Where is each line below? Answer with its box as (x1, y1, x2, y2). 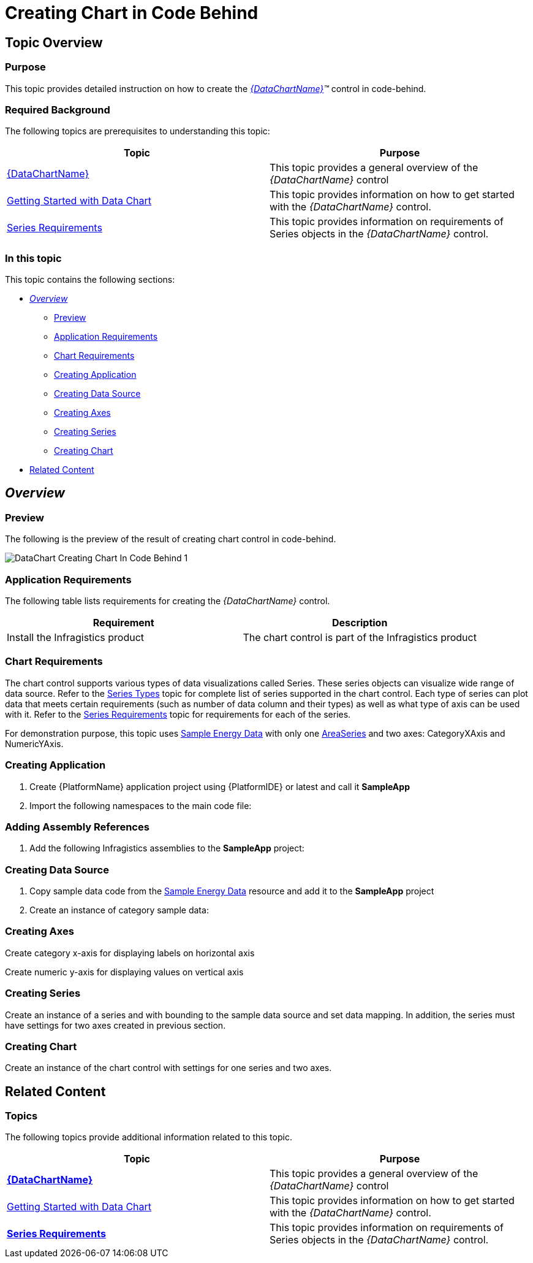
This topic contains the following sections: (5, 274, 175, 285)
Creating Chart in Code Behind (5, 2, 259, 23)
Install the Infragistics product (7, 631, 145, 644)
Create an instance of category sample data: (29, 905, 209, 916)
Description (331, 616, 388, 629)
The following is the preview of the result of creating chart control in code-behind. (5, 534, 336, 545)
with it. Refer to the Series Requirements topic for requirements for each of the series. (5, 708, 351, 720)
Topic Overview (5, 34, 103, 50)
